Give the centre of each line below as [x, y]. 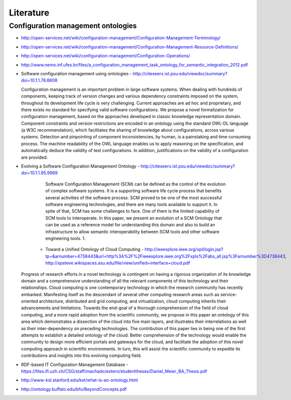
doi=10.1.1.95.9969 [40, 173]
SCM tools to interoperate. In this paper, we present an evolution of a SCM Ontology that [134, 218]
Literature [29, 13]
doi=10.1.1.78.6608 [39, 81]
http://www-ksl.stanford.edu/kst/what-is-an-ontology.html [80, 380]
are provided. [34, 157]
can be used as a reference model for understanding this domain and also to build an [130, 225]
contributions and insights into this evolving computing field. [81, 356]
